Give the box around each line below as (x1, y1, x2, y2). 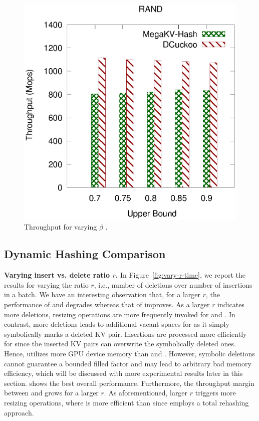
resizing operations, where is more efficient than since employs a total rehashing (4, 397, 249, 407)
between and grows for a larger (4, 387, 99, 398)
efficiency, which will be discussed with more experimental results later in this (4, 368, 243, 378)
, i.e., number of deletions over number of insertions (94, 279, 252, 290)
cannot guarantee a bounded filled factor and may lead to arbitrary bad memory (4, 358, 251, 368)
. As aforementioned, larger (104, 387, 188, 398)
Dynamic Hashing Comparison (4, 246, 166, 262)
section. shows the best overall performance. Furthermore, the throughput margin (4, 377, 254, 388)
